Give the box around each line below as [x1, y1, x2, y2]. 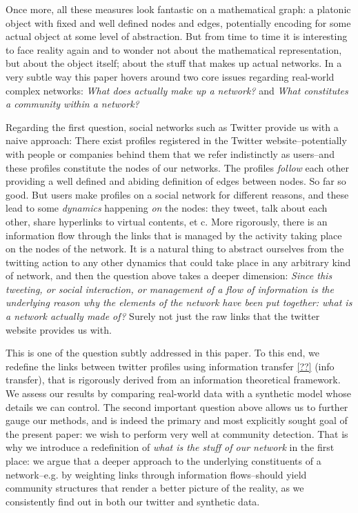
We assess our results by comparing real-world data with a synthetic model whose [6, 386, 351, 401]
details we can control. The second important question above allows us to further [6, 399, 348, 414]
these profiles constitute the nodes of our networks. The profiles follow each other [6, 160, 350, 174]
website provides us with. [6, 322, 112, 336]
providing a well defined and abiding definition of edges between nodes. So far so [6, 174, 346, 188]
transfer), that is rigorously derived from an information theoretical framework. [6, 372, 341, 387]
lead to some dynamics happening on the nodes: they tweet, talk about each [6, 201, 328, 215]
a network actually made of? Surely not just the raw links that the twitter [6, 309, 320, 323]
